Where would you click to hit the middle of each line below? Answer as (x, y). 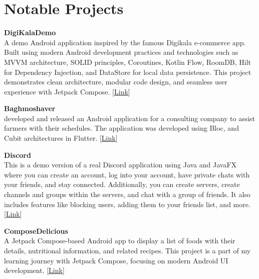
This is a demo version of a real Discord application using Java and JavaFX (120, 165)
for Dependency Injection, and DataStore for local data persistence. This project (128, 72)
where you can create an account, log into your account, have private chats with (127, 174)
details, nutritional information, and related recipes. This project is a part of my (127, 250)
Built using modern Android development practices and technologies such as (121, 52)
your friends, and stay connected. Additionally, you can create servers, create (122, 184)
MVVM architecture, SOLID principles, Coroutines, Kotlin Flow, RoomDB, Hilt (128, 62)
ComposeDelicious (36, 230)
